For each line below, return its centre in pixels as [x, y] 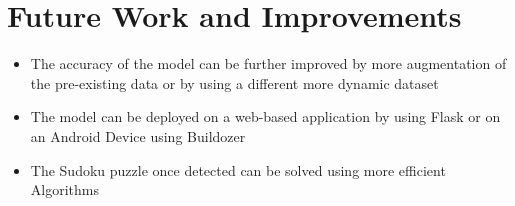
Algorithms [64, 189]
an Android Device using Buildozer [138, 135]
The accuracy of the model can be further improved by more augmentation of [268, 63]
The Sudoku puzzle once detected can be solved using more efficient [238, 169]
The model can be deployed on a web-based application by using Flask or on [265, 116]
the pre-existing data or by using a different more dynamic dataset [234, 82]
